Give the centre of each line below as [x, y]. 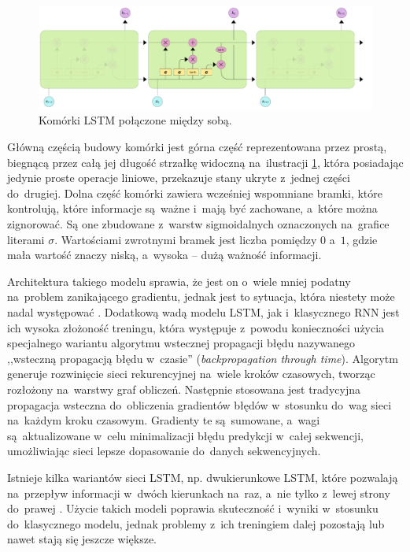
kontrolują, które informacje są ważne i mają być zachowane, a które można [192, 208]
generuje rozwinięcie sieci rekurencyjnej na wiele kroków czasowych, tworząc [191, 374]
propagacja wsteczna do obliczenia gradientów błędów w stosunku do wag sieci [199, 404]
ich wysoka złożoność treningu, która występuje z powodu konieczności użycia [196, 327]
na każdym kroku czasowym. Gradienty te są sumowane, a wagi [164, 420]
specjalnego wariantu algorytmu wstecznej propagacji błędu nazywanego [181, 343]
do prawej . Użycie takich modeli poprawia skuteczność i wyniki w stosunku [193, 508]
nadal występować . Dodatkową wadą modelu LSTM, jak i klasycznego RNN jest [203, 311]
